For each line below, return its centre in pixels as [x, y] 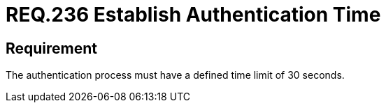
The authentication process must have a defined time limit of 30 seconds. [175, 75]
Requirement [52, 48]
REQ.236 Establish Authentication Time [193, 15]
